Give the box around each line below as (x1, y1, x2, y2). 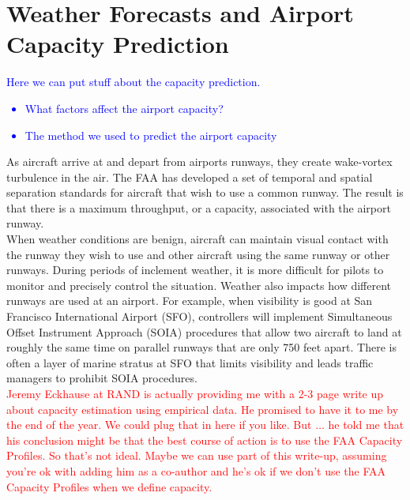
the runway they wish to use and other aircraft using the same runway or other (6, 246, 390, 262)
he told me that (328, 416, 404, 433)
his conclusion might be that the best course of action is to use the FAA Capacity (6, 431, 403, 448)
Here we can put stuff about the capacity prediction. (6, 73, 261, 90)
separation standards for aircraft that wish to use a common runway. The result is (6, 184, 404, 201)
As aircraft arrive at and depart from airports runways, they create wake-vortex (6, 153, 393, 170)
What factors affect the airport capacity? (24, 100, 224, 116)
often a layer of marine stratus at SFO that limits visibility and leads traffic (6, 354, 374, 370)
